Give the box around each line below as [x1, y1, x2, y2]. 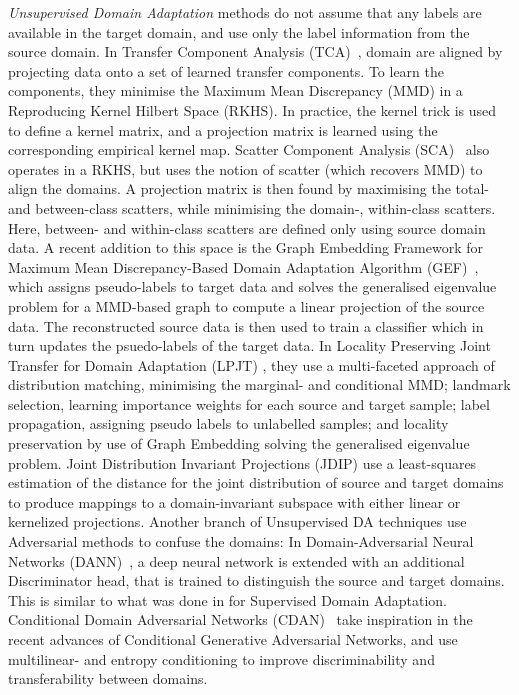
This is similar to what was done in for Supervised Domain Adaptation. [8, 589, 448, 610]
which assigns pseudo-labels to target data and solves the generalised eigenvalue [8, 276, 497, 297]
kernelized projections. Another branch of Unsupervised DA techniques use [8, 511, 467, 532]
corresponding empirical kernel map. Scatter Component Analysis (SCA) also [8, 139, 490, 160]
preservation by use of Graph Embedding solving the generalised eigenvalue [8, 433, 470, 454]
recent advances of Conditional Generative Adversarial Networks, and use [8, 629, 458, 649]
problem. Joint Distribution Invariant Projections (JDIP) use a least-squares [8, 452, 477, 473]
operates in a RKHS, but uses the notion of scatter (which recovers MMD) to [8, 158, 483, 179]
